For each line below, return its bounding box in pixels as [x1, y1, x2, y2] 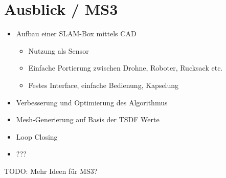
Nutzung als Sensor [28, 45, 89, 56]
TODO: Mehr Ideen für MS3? [4, 165, 98, 176]
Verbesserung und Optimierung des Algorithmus [16, 97, 168, 107]
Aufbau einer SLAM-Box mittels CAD [16, 28, 137, 39]
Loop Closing [16, 131, 58, 142]
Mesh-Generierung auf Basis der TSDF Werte [16, 114, 160, 125]
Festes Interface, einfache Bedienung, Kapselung [28, 79, 179, 90]
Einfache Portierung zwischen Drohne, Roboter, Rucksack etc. [28, 62, 223, 73]
